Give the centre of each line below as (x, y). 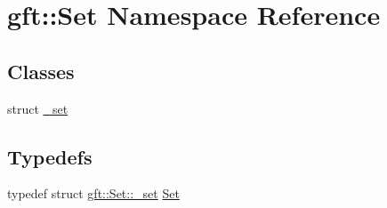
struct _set (38, 108)
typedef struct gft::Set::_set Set (93, 193)
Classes (41, 71)
